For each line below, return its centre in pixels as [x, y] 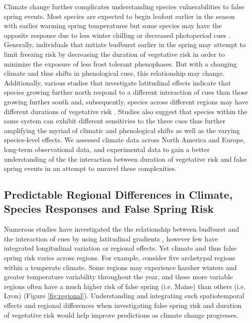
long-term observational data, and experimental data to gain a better [107, 149]
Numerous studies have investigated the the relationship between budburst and [122, 229]
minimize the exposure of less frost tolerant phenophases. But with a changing [120, 63]
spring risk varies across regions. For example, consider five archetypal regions [120, 258]
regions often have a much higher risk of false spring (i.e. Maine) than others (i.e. [125, 286]
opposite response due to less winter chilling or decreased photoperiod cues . [117, 35]
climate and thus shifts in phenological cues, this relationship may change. [114, 73]
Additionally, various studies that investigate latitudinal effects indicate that [118, 82]
